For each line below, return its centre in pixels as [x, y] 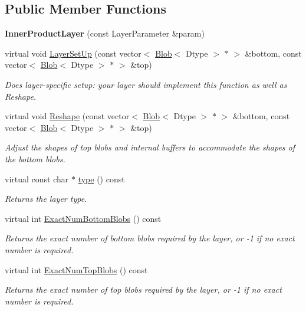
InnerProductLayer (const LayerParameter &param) [105, 33]
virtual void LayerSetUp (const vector [73, 53]
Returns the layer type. [46, 199]
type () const [101, 179]
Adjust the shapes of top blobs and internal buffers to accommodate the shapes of [150, 147]
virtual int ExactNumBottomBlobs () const [83, 218]
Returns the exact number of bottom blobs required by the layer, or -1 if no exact [150, 238]
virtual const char [37, 179]
